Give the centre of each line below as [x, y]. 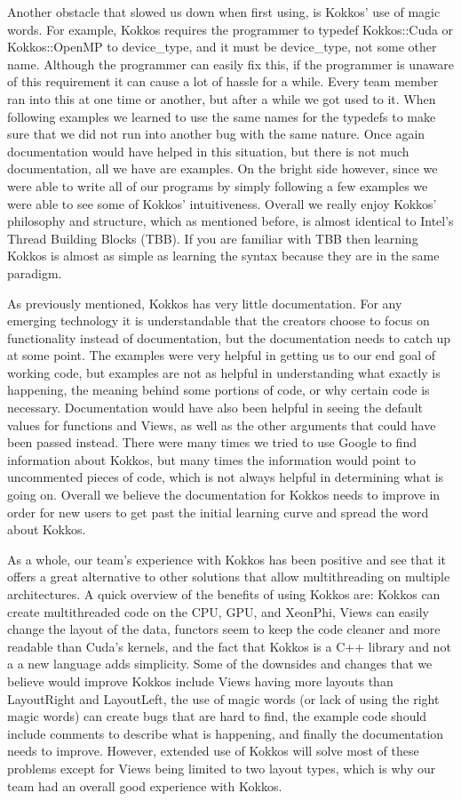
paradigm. [35, 272]
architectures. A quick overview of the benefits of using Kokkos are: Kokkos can [224, 594]
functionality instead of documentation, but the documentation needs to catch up [229, 337]
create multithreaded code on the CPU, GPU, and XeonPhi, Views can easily [218, 611]
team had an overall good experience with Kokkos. [145, 785]
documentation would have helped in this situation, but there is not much [208, 151]
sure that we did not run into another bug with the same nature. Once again [216, 134]
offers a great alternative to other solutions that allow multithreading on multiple [229, 577]
